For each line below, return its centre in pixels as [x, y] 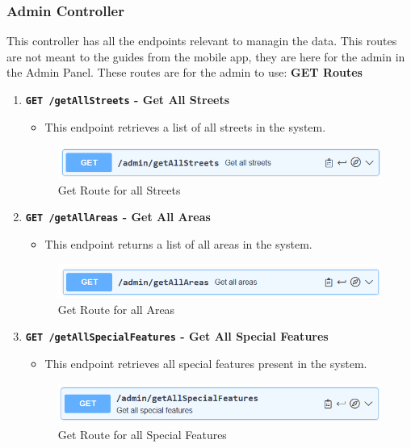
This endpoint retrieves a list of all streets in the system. [185, 126]
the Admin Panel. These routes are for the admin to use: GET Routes [185, 72]
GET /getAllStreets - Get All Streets [128, 99]
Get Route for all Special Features [142, 434]
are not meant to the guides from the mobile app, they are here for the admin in [206, 56]
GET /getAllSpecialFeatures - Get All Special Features [177, 336]
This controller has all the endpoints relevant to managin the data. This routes [202, 41]
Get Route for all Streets [119, 189]
